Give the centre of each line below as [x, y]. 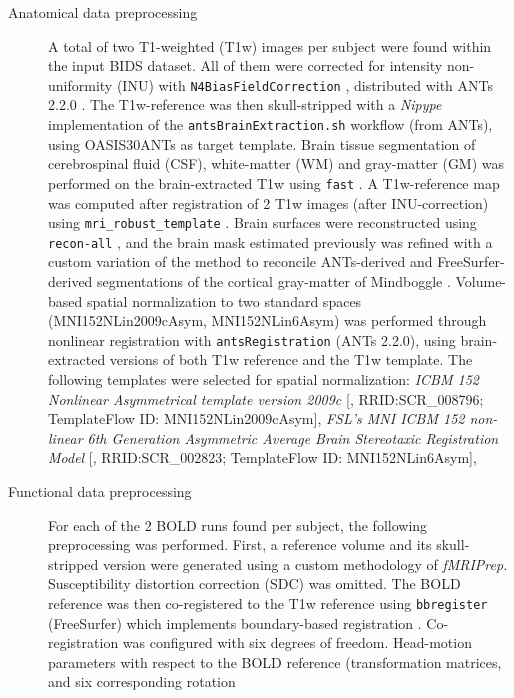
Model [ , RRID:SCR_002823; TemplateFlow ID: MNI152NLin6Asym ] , [262, 457]
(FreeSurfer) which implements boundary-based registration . [235, 622]
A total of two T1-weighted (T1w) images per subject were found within [270, 45]
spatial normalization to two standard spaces [224, 300]
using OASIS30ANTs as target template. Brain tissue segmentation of [262, 143]
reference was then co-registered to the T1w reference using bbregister [268, 603]
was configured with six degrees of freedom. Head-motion [297, 642]
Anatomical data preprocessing [103, 12]
